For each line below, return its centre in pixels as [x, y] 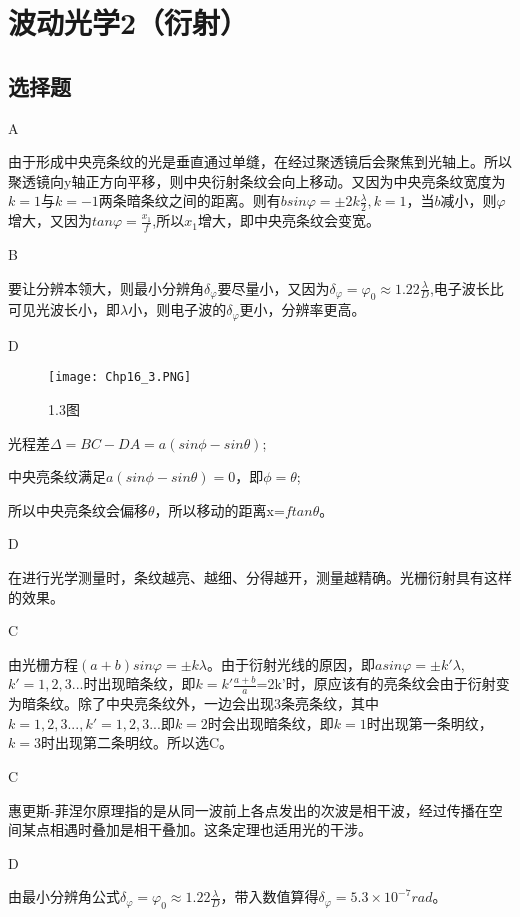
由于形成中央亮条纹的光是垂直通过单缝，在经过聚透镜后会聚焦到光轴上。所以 [260, 161]
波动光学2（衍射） [128, 22]
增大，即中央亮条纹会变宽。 [288, 220]
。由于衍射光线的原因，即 [291, 663]
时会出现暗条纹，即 [270, 722]
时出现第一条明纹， [429, 722]
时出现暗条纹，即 [139, 683]
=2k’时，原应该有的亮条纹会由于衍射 [376, 683]
